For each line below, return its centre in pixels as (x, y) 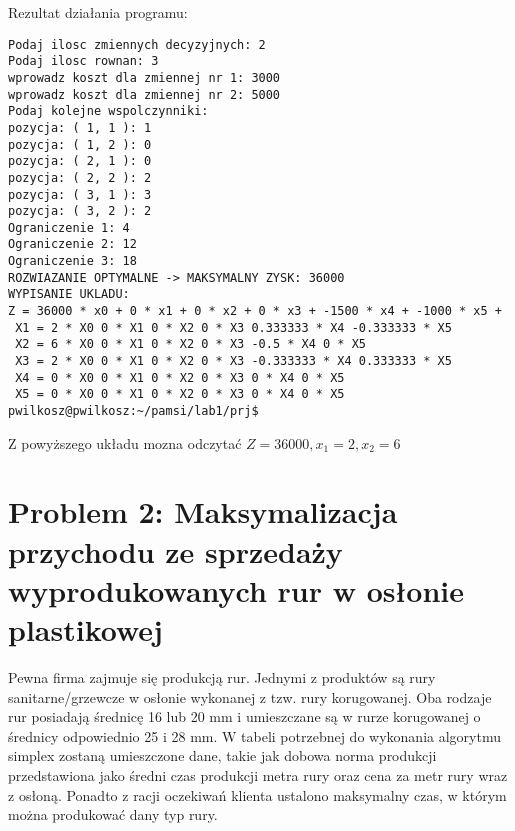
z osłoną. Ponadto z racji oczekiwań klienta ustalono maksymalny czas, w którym (257, 794)
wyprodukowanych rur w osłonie (236, 589)
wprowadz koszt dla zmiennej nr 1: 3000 (144, 77)
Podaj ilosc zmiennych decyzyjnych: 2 (137, 44)
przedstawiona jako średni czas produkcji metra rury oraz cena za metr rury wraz (258, 774)
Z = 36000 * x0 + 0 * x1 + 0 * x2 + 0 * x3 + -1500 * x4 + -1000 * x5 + (255, 311)
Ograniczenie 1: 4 (69, 227)
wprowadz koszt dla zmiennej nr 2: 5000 (144, 94)
